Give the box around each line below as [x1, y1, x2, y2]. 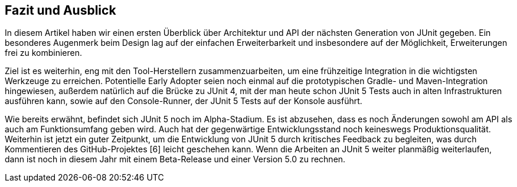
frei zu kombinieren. [5, 48, 82, 58]
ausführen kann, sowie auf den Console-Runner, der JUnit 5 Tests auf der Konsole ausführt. [5, 96, 362, 106]
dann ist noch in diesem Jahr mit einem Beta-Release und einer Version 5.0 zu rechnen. [5, 154, 346, 165]
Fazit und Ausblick [5, 3, 116, 18]
